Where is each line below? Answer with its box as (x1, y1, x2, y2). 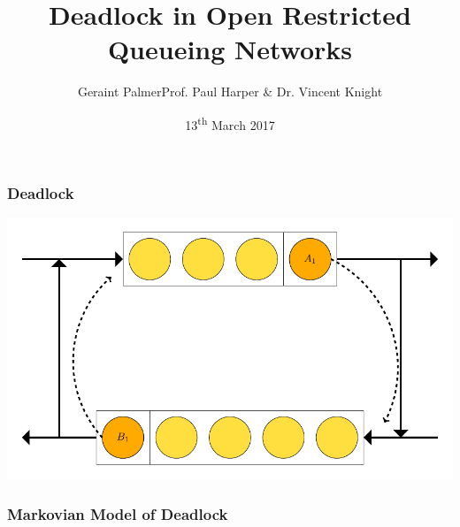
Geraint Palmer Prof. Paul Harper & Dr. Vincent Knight (77, 82, 383, 101)
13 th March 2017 (185, 112, 275, 134)
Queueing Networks (107, 31, 353, 67)
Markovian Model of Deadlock (7, 502, 228, 524)
